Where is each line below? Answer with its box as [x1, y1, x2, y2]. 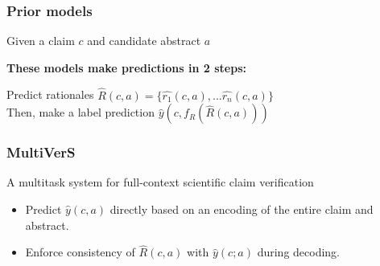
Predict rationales [6, 86, 94, 103]
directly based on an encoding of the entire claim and [109, 201, 374, 218]
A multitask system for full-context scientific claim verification [6, 174, 314, 190]
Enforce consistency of [25, 243, 135, 260]
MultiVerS [6, 142, 76, 162]
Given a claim [6, 32, 75, 49]
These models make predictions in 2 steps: [6, 59, 246, 76]
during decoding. [257, 243, 341, 260]
